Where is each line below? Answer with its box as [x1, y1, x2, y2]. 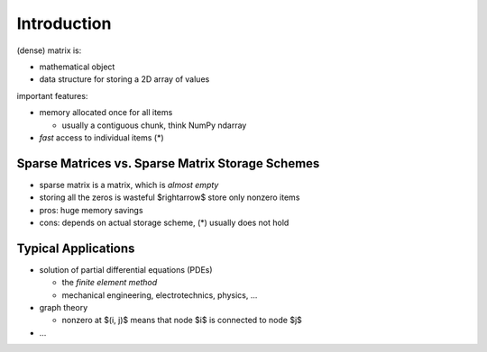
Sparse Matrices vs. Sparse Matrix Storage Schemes [16, 156, 320, 171]
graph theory [39, 302, 88, 313]
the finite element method [61, 277, 158, 288]
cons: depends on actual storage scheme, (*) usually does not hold [39, 217, 289, 228]
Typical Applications [16, 240, 135, 256]
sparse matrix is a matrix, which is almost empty [39, 179, 219, 190]
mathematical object [39, 61, 115, 72]
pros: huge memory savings [39, 204, 143, 215]
